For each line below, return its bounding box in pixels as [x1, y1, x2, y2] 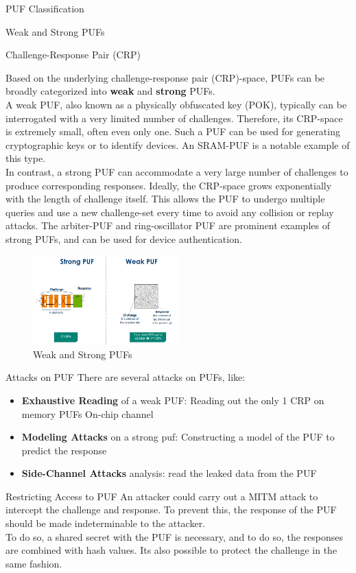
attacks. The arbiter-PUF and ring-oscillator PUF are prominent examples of [5, 218, 330, 233]
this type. [5, 151, 46, 165]
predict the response [21, 443, 107, 457]
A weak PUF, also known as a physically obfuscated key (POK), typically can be [5, 97, 347, 111]
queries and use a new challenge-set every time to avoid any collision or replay [5, 204, 334, 219]
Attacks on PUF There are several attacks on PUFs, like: [5, 370, 246, 384]
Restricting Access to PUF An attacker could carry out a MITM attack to [5, 489, 318, 503]
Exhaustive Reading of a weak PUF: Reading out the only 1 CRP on [21, 393, 324, 407]
